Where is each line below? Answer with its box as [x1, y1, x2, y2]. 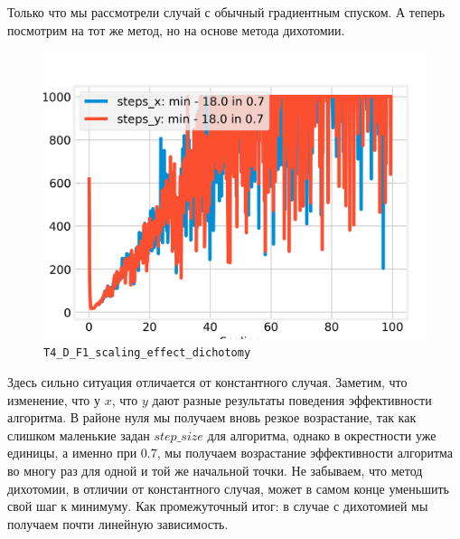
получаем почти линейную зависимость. [7, 514, 229, 533]
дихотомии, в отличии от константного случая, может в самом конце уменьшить [7, 478, 449, 497]
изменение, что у [7, 390, 100, 409]
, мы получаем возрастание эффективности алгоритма [156, 443, 454, 462]
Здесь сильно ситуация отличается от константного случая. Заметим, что [7, 373, 408, 392]
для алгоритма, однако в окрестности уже [207, 425, 437, 444]
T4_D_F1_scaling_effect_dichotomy [43, 346, 251, 360]
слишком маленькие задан [7, 425, 150, 444]
